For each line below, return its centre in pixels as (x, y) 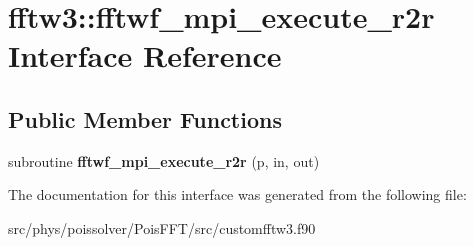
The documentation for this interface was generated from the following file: (237, 194)
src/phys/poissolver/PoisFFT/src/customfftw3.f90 (162, 227)
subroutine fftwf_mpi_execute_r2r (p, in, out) (164, 160)
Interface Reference (145, 55)
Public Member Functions (145, 118)
